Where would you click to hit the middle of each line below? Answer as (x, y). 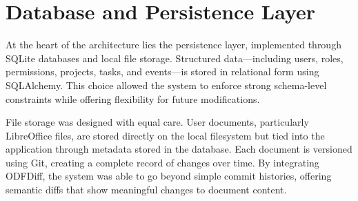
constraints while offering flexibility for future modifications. (133, 98)
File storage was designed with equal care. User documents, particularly (157, 122)
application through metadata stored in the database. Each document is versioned (179, 149)
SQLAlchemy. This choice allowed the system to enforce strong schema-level (166, 85)
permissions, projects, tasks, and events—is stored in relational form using (162, 71)
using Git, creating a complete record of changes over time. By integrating (162, 162)
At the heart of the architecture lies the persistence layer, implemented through (173, 45)
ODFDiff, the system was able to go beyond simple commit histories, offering (169, 176)
